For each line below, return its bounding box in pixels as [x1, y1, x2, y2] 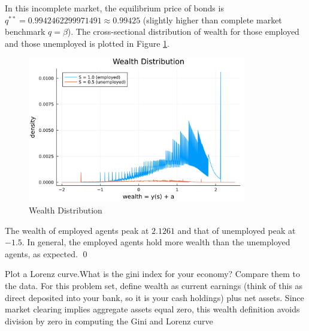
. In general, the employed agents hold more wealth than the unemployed [22, 236, 290, 248]
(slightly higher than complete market [143, 13, 282, 26]
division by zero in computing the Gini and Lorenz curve [5, 314, 213, 327]
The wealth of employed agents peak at [5, 224, 149, 236]
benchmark [5, 25, 46, 38]
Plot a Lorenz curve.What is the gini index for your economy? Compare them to [5, 267, 300, 280]
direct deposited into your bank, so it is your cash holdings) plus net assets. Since [5, 291, 304, 303]
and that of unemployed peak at [177, 224, 296, 236]
